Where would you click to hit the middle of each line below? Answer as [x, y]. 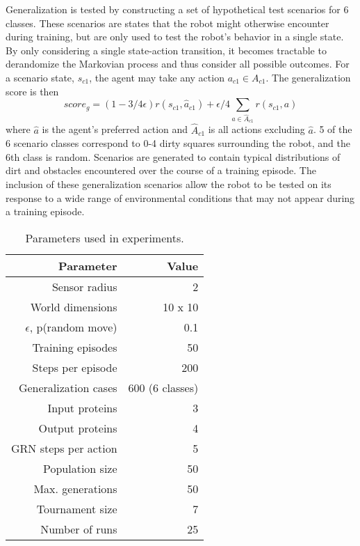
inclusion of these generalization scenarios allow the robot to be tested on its [169, 184]
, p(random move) [73, 327]
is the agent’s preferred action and [115, 129]
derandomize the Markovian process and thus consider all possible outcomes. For [178, 64]
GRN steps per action [64, 448]
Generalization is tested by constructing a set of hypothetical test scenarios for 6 [177, 9]
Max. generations [75, 488]
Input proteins [82, 407]
